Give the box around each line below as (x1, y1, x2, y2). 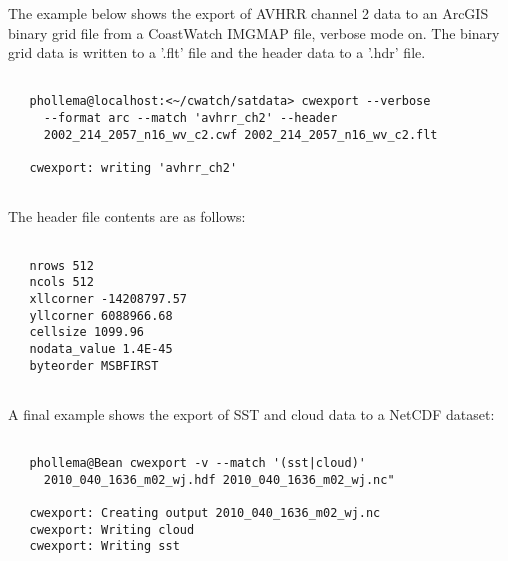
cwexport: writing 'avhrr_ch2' (29, 161, 238, 176)
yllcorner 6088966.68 (29, 308, 173, 323)
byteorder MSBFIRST (29, 358, 159, 373)
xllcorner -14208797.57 (29, 291, 187, 306)
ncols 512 (29, 275, 94, 290)
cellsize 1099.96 (29, 325, 145, 340)
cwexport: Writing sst (29, 539, 180, 554)
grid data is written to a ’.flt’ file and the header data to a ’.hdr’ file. (8, 42, 426, 63)
